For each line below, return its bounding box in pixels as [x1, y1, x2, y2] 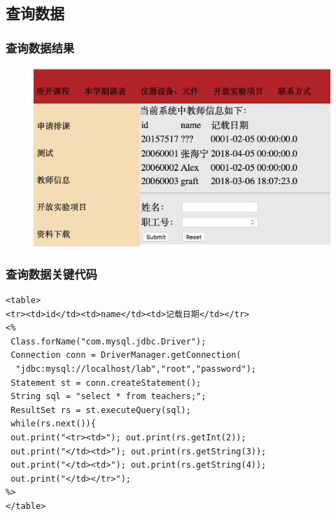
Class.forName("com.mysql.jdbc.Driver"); [10, 336, 206, 347]
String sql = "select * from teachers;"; [10, 391, 206, 402]
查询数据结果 [6, 39, 75, 56]
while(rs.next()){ [10, 419, 96, 429]
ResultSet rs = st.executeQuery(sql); [10, 405, 191, 415]
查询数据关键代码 [6, 265, 97, 282]
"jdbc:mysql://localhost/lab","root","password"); [15, 364, 256, 375]
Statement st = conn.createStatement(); [10, 377, 202, 388]
